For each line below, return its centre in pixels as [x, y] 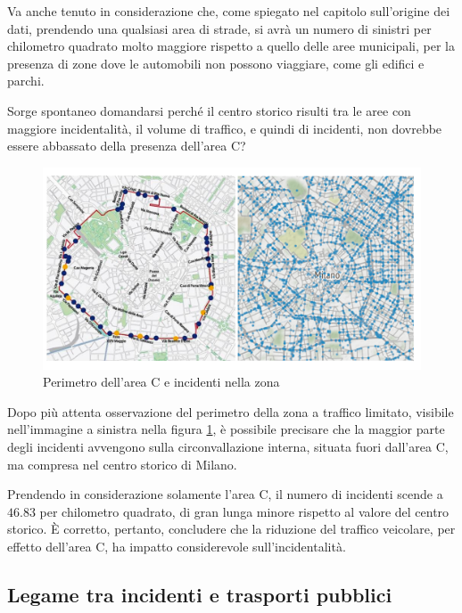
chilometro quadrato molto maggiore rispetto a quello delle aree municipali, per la [231, 46]
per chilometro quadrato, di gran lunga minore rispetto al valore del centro [244, 511]
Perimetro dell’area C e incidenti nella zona [161, 382]
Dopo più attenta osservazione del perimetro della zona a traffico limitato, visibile [231, 411]
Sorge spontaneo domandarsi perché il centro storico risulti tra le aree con [209, 110]
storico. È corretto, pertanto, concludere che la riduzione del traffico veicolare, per [231, 529]
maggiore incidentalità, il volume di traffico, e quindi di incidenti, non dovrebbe [225, 128]
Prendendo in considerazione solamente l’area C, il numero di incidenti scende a [225, 494]
